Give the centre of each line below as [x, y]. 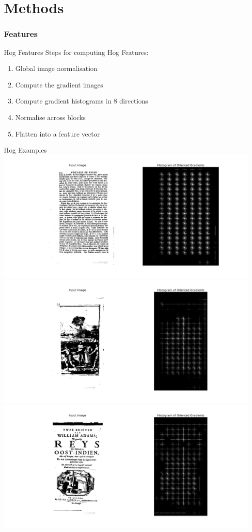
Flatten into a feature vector [57, 133]
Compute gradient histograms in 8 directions [82, 101]
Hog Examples [25, 150]
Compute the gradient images [59, 84]
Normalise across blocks [50, 117]
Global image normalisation [56, 68]
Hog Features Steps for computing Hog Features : [76, 52]
